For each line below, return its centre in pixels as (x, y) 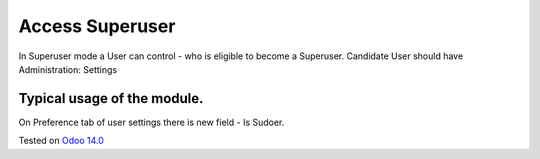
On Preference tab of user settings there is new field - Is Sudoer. (151, 122)
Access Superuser (97, 26)
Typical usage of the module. (111, 98)
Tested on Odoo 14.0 (61, 141)
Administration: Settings (68, 69)
